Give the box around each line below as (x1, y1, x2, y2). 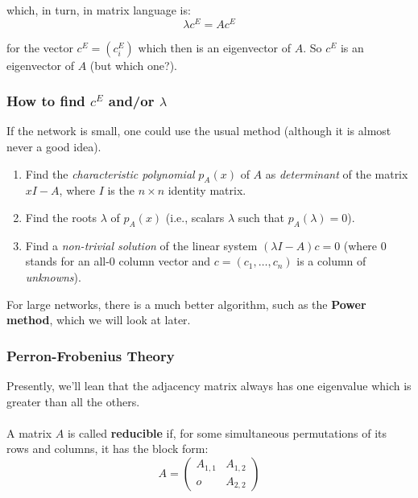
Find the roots (25, 209, 97, 226)
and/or (108, 91, 155, 111)
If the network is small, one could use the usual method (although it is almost (6, 122, 391, 139)
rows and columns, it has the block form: (6, 440, 209, 457)
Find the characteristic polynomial (25, 165, 195, 182)
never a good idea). (6, 138, 101, 155)
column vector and (118, 253, 211, 270)
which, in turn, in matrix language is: (6, 2, 191, 18)
